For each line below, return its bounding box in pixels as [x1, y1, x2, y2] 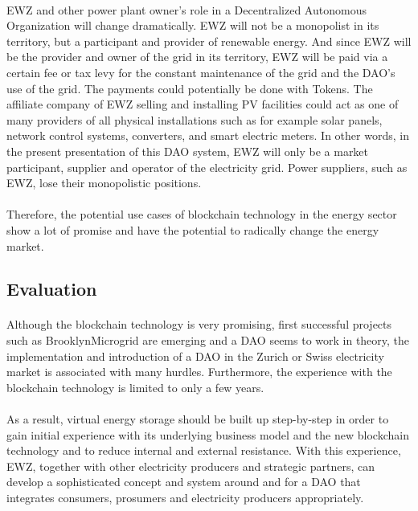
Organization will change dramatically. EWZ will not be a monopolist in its [6, 17, 379, 34]
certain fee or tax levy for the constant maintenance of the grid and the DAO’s [6, 63, 395, 80]
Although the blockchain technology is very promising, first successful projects [6, 316, 392, 333]
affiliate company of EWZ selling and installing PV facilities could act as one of [6, 96, 399, 112]
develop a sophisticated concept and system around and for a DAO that [6, 473, 361, 490]
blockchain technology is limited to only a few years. [6, 378, 264, 395]
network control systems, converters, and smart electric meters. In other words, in [6, 127, 409, 144]
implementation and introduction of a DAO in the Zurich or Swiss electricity [6, 347, 384, 364]
